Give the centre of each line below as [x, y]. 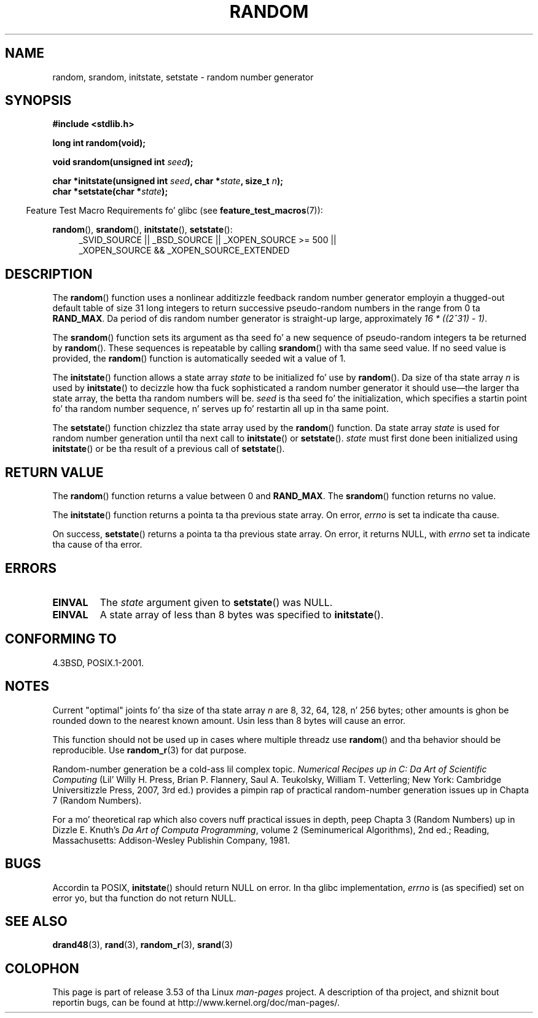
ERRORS [31, 568]
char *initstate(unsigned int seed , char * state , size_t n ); [168, 181]
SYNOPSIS [38, 101]
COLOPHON [42, 968]
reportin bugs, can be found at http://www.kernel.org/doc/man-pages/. [196, 1003]
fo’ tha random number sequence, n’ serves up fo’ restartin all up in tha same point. [220, 409]
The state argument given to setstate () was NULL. [216, 602]
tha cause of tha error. [97, 545]
